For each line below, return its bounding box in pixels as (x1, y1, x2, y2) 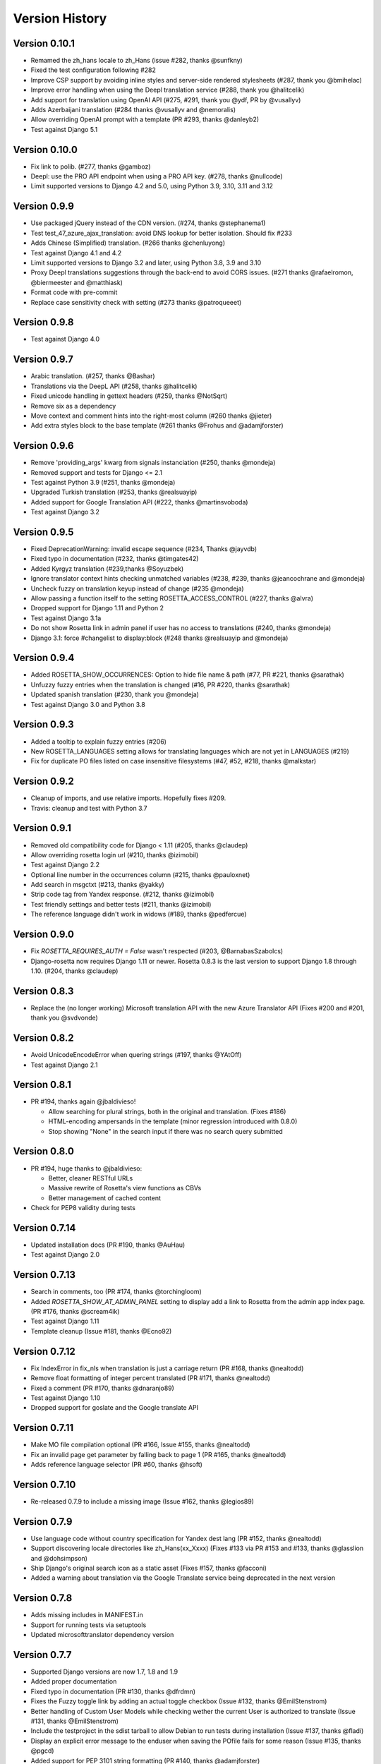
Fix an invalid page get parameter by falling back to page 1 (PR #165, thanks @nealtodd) (30, 1450, 286, 1458)
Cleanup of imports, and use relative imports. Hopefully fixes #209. (30, 794, 226, 802)
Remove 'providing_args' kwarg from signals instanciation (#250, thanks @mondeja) (30, 459, 276, 467)
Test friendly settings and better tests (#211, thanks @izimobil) (30, 900, 212, 908)
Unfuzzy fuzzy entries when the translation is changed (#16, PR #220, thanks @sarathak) (30, 680, 291, 689)
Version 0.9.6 (13, 440, 74, 452)
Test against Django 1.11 (30, 1317, 99, 1326)
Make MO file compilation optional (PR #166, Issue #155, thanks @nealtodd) (30, 1440, 250, 1449)
